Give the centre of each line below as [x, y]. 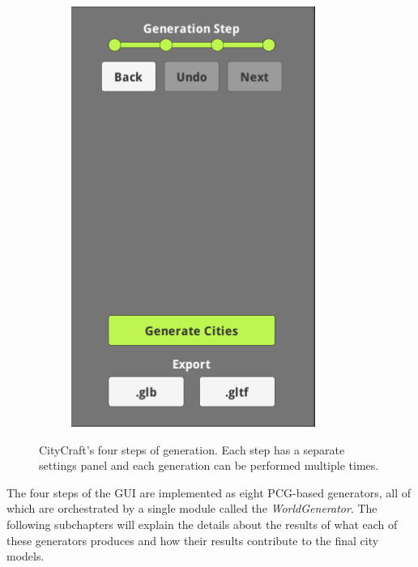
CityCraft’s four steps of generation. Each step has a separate [192, 449]
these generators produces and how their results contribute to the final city [193, 540]
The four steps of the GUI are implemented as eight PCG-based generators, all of [209, 492]
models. [26, 556]
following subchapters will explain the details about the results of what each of [202, 524]
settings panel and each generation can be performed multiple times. [209, 465]
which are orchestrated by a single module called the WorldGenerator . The [192, 508]
